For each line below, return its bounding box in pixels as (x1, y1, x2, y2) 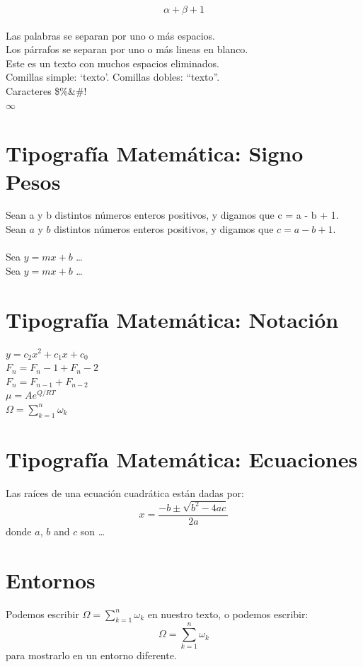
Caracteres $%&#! (6, 83, 87, 98)
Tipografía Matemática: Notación (6, 304, 339, 333)
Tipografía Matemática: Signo (6, 139, 304, 168)
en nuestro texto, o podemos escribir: (147, 606, 309, 621)
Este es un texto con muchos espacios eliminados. (6, 55, 219, 70)
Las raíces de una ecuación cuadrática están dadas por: (6, 485, 244, 500)
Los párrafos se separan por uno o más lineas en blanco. (6, 42, 248, 57)
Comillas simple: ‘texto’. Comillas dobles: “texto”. (6, 69, 220, 84)
